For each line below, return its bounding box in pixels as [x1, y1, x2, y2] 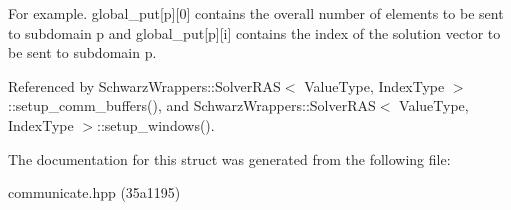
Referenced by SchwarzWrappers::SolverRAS [8, 75, 281, 96]
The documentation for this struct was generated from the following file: [8, 148, 451, 169]
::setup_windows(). [97, 114, 215, 135]
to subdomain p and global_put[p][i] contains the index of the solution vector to [8, 22, 501, 43]
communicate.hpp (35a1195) [8, 182, 181, 203]
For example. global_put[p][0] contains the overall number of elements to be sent [8, 3, 504, 23]
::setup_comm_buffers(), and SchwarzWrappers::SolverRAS [8, 95, 376, 116]
